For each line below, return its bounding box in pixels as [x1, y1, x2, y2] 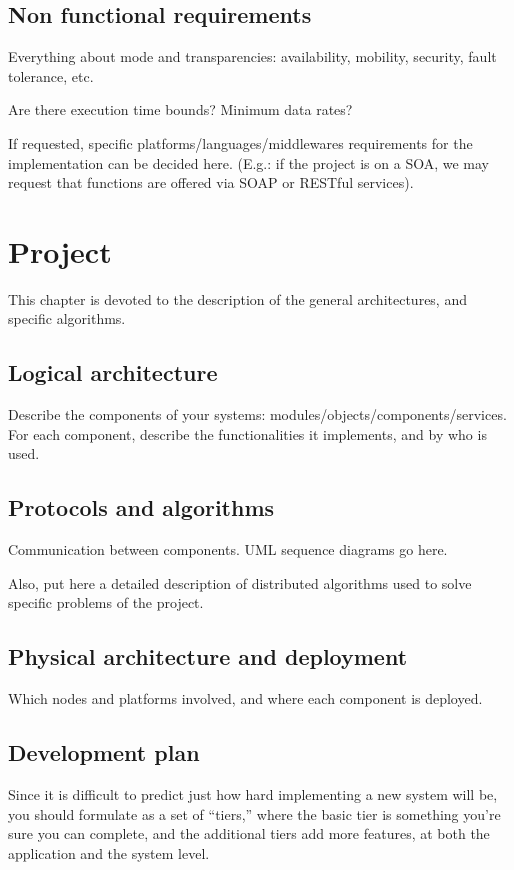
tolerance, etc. [8, 65, 94, 86]
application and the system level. [8, 842, 210, 863]
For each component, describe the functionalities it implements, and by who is [8, 423, 487, 444]
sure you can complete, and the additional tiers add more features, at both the [8, 823, 490, 844]
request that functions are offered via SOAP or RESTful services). [8, 172, 414, 193]
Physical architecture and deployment [8, 641, 408, 672]
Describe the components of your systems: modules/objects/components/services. [8, 404, 507, 425]
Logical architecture [8, 357, 218, 388]
